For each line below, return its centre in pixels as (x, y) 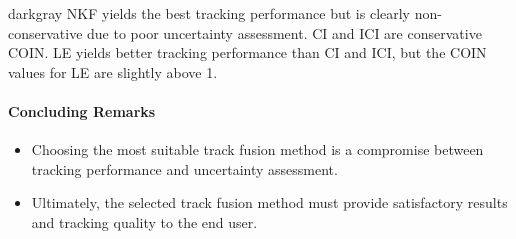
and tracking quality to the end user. (144, 221)
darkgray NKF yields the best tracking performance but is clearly (209, 13)
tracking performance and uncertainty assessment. (184, 168)
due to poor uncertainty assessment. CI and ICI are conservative (284, 32)
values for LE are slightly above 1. (113, 71)
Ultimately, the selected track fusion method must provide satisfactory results (269, 202)
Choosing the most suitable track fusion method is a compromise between (257, 149)
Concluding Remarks (82, 110)
